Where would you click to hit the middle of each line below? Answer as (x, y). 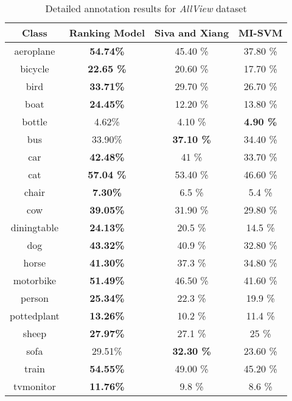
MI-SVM (261, 33)
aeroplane (35, 51)
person (34, 298)
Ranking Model (107, 33)
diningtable (35, 227)
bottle (35, 121)
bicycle (35, 68)
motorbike (35, 280)
